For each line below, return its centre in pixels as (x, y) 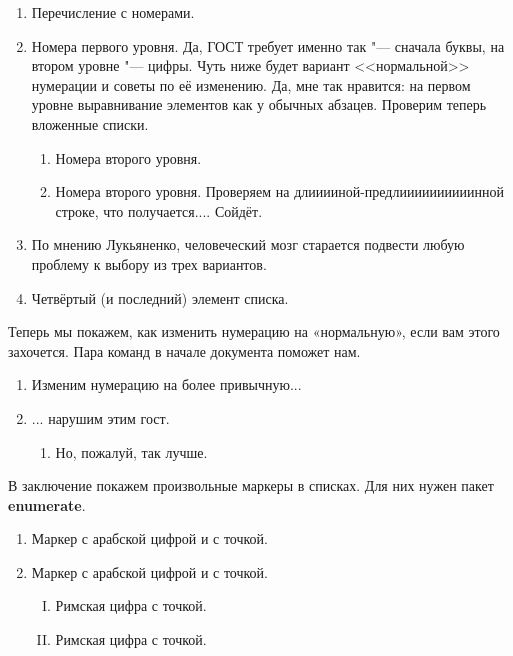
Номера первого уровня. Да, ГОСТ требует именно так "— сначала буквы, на (268, 45)
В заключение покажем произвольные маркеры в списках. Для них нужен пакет (251, 485)
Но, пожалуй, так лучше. (131, 451)
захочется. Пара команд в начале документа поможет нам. (184, 350)
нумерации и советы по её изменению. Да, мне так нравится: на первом (251, 84)
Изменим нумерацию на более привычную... (166, 384)
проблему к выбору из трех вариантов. (149, 263)
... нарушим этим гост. (100, 417)
